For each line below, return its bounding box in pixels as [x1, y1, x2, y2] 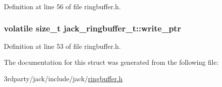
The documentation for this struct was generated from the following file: [4, 57, 219, 67]
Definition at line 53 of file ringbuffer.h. [4, 41, 121, 51]
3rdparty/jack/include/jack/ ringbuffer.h [4, 73, 123, 83]
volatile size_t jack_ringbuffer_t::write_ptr [4, 22, 181, 34]
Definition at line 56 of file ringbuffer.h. [4, 1, 121, 11]
